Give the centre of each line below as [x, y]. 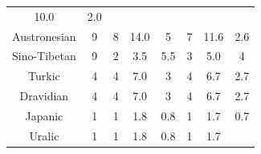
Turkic [44, 76]
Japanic [44, 115]
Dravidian [44, 96]
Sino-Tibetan [44, 56]
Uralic [44, 135]
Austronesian [44, 36]
